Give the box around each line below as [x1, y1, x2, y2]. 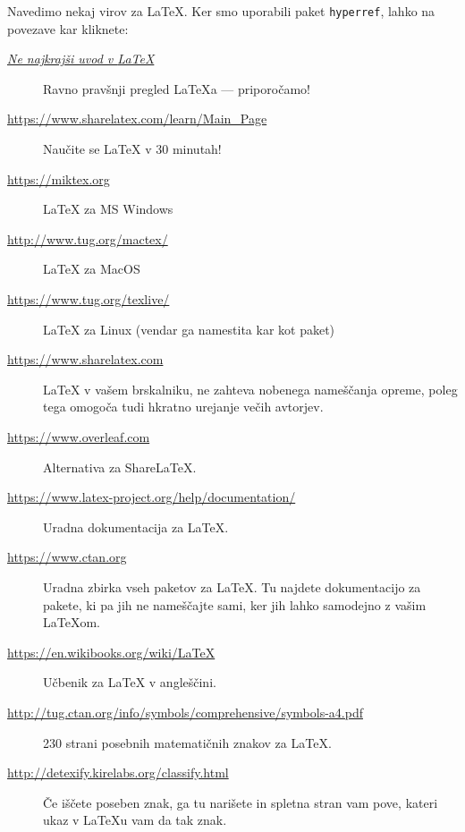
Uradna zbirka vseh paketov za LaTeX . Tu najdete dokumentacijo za [43, 577, 421, 596]
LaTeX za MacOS [43, 259, 140, 278]
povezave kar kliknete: [7, 19, 129, 38]
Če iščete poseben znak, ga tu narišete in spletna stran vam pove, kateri [43, 793, 438, 811]
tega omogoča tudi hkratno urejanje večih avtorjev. [43, 397, 324, 416]
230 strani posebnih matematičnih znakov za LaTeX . [43, 733, 332, 751]
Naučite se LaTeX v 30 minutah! [43, 140, 222, 158]
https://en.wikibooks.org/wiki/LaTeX [7, 642, 216, 661]
